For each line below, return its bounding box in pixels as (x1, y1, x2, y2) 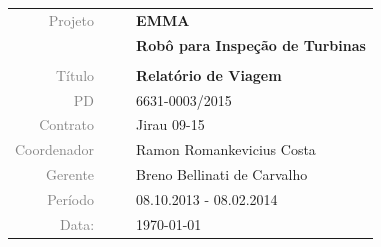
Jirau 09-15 (136, 114, 205, 135)
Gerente (46, 164, 95, 185)
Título (55, 64, 95, 85)
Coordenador (15, 139, 95, 160)
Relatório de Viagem (136, 64, 282, 85)
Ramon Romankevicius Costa (136, 139, 316, 160)
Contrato (39, 114, 95, 135)
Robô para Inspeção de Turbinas (136, 34, 366, 55)
